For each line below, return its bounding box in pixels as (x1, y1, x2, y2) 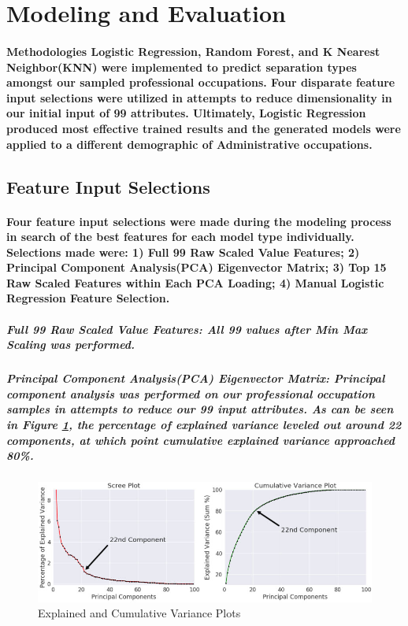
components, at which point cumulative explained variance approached (6, 432, 395, 448)
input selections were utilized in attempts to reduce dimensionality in (6, 89, 392, 106)
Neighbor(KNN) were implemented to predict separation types (6, 58, 357, 75)
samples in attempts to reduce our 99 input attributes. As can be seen (6, 401, 394, 417)
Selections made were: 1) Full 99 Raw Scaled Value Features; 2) (6, 243, 360, 260)
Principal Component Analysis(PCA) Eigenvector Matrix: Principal (6, 370, 385, 387)
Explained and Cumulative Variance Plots (38, 605, 241, 621)
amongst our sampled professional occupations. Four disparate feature (6, 74, 395, 91)
